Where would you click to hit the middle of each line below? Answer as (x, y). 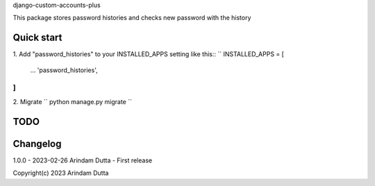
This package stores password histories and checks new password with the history (132, 18)
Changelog (37, 143)
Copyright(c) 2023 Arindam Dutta (61, 173)
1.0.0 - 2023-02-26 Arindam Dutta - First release (83, 160)
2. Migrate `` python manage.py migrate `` (72, 101)
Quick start (37, 38)
